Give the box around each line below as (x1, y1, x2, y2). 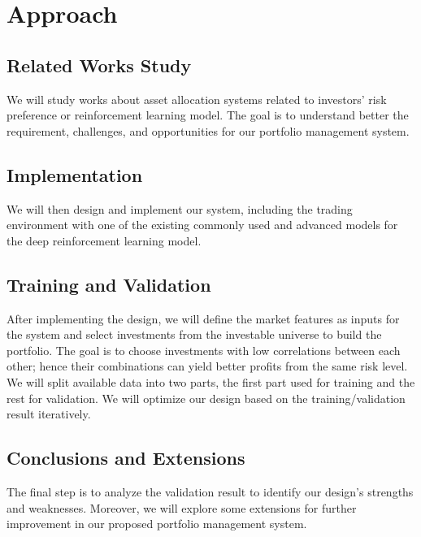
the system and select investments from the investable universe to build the (7, 326, 382, 343)
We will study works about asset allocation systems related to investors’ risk (7, 90, 387, 107)
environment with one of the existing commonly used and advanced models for (7, 216, 398, 233)
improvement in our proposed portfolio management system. (7, 515, 307, 532)
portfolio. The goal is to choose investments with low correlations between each (7, 341, 401, 358)
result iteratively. (7, 405, 91, 422)
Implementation (7, 162, 143, 187)
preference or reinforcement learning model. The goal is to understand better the (7, 106, 409, 123)
